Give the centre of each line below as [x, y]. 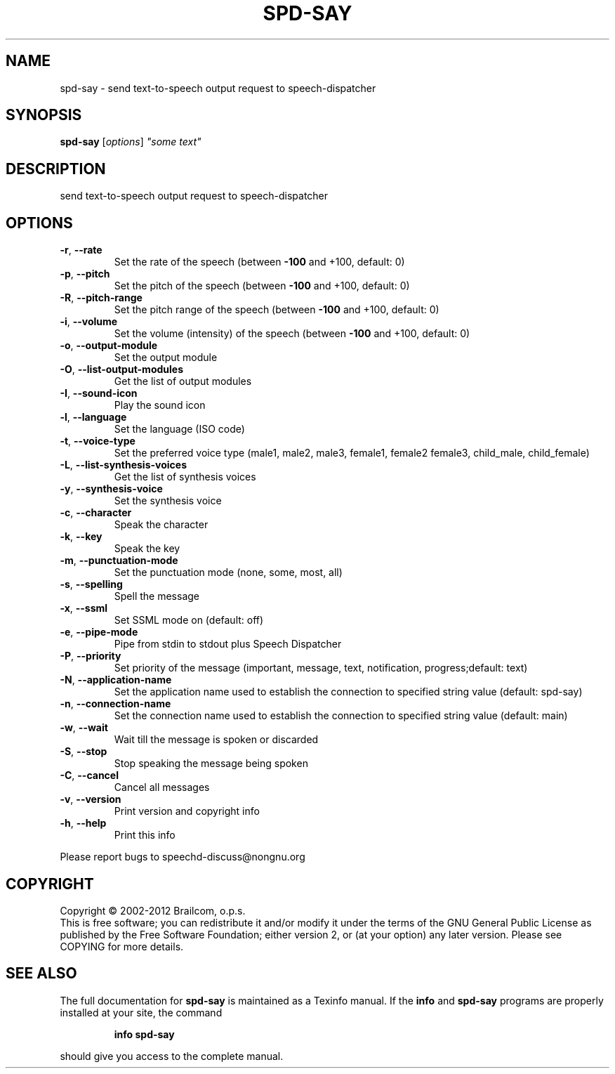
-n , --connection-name [115, 704]
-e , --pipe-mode [99, 632]
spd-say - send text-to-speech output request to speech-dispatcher [218, 88]
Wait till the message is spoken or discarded [216, 740]
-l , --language [93, 417]
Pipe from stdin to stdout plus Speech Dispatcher [228, 644]
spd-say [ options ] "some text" [131, 142]
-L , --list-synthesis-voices [123, 465]
